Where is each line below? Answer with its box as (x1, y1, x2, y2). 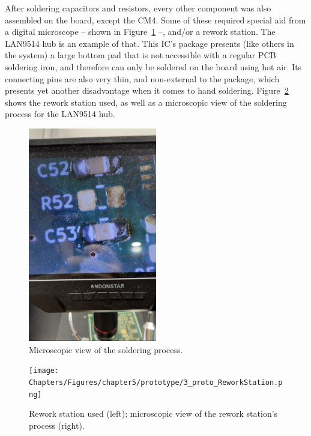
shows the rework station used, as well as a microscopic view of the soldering (5, 95, 287, 108)
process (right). (29, 419, 85, 431)
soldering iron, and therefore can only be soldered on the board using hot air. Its (5, 60, 302, 73)
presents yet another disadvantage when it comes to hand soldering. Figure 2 (5, 84, 289, 97)
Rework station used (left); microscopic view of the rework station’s (29, 407, 278, 420)
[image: (29, 366, 59, 375)
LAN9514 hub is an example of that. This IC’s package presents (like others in (5, 37, 294, 49)
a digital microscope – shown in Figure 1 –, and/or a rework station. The (5, 25, 276, 38)
